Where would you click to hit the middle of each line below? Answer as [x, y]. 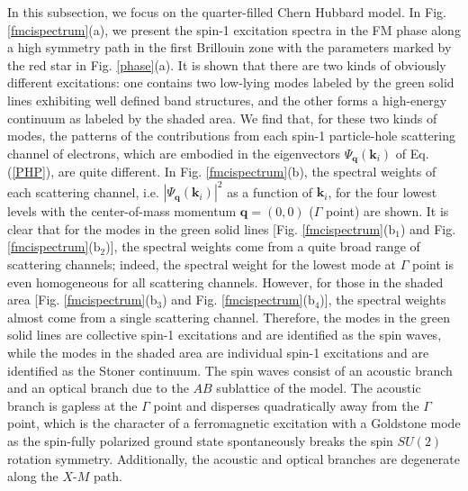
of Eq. [412, 153]
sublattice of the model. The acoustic [319, 388]
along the [33, 476]
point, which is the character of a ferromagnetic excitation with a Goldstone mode [234, 423]
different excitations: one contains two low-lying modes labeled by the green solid [231, 82]
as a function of [270, 191]
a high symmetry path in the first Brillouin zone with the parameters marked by [229, 47]
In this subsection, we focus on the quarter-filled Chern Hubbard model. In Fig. [227, 12]
